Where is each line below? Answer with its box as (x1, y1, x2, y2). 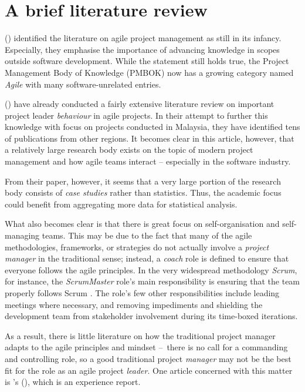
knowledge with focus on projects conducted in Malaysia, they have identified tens (5, 120, 300, 133)
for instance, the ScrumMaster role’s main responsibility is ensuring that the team (5, 275, 300, 287)
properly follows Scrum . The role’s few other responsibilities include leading (5, 287, 280, 299)
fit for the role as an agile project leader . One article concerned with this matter (5, 364, 293, 376)
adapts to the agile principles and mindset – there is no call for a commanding (5, 341, 288, 353)
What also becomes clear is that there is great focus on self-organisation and (5, 217, 280, 230)
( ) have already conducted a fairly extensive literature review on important (5, 98, 274, 110)
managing (5, 229, 40, 242)
